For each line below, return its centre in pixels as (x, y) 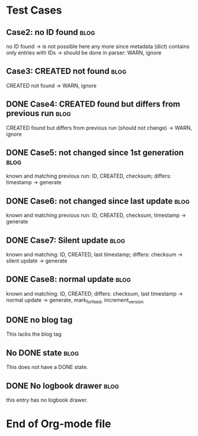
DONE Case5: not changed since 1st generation (95, 153)
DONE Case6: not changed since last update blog (98, 201)
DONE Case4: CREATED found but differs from (93, 104)
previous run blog (38, 113)
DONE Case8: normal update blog (69, 279)
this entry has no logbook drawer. (47, 400)
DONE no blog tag (39, 320)
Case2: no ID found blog (51, 32)
